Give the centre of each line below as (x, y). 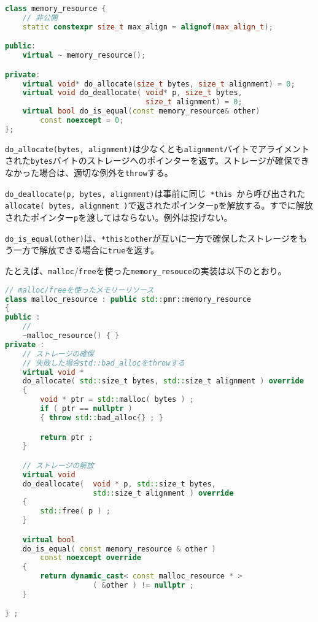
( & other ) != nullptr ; (143, 586)
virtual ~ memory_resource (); (84, 56)
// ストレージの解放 (58, 465)
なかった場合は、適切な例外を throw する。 (89, 173)
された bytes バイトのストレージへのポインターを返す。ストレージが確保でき (157, 160)
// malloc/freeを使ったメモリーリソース (79, 290)
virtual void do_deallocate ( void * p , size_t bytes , (132, 93)
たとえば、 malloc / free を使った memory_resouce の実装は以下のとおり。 (146, 271)
